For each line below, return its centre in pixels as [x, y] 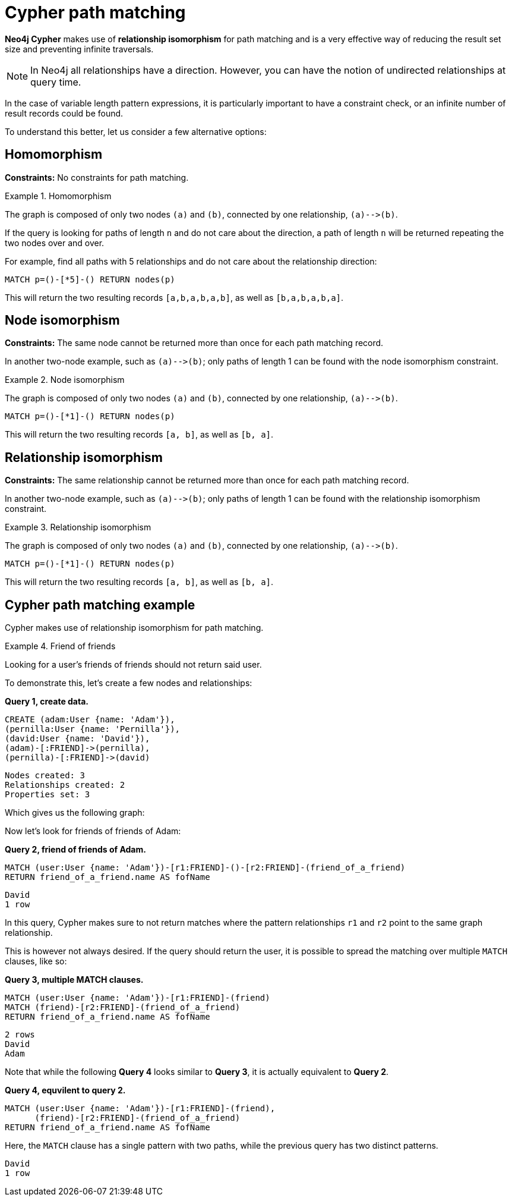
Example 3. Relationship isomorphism [78, 527]
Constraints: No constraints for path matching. [97, 177]
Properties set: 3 [48, 795]
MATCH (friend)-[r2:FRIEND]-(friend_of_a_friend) [123, 1007]
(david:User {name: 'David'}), [78, 739]
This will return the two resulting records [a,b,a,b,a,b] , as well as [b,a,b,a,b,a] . [174, 297]
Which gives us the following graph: [75, 813]
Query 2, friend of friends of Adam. [75, 850]
